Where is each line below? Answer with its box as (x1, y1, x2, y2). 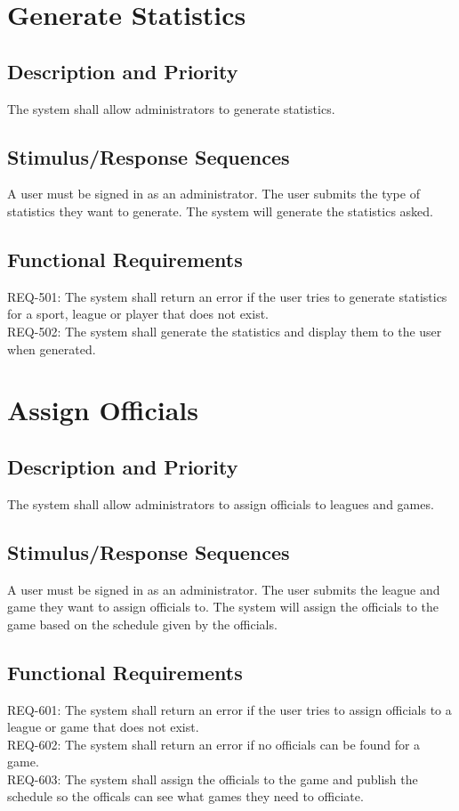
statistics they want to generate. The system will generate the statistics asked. (7, 201, 434, 220)
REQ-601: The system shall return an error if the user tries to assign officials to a (7, 700, 452, 718)
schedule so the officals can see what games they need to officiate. (7, 787, 364, 806)
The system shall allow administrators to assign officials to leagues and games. (7, 494, 434, 513)
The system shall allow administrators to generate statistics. (7, 99, 335, 118)
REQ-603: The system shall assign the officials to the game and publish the (7, 769, 418, 788)
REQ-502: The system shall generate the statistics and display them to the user (7, 321, 442, 340)
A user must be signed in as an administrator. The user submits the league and (7, 580, 440, 598)
